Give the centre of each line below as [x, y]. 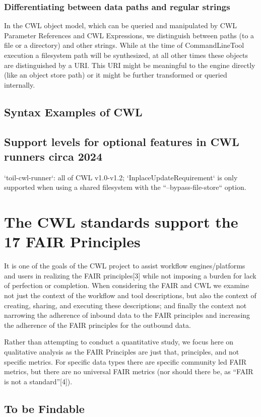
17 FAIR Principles [72, 241]
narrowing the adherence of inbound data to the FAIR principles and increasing [127, 315]
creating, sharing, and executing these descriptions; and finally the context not [125, 305]
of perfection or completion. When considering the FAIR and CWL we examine [127, 285]
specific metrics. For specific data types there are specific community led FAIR [125, 361]
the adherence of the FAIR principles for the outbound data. [97, 325]
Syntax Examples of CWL [73, 112]
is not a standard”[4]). [38, 381]
